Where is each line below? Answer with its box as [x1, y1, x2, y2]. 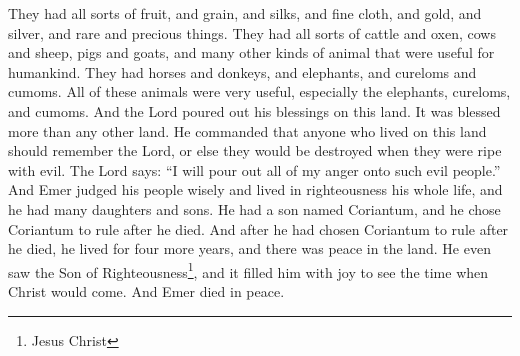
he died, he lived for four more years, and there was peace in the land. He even [8, 238, 491, 259]
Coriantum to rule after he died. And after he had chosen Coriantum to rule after [8, 218, 509, 239]
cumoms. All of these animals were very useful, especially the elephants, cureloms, [8, 81, 511, 102]
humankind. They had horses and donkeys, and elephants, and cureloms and [8, 61, 477, 82]
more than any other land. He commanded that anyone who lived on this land [8, 120, 487, 141]
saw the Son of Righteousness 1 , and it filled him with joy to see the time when [8, 258, 489, 282]
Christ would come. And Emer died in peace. [8, 280, 285, 301]
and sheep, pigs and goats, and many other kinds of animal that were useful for [8, 42, 495, 63]
